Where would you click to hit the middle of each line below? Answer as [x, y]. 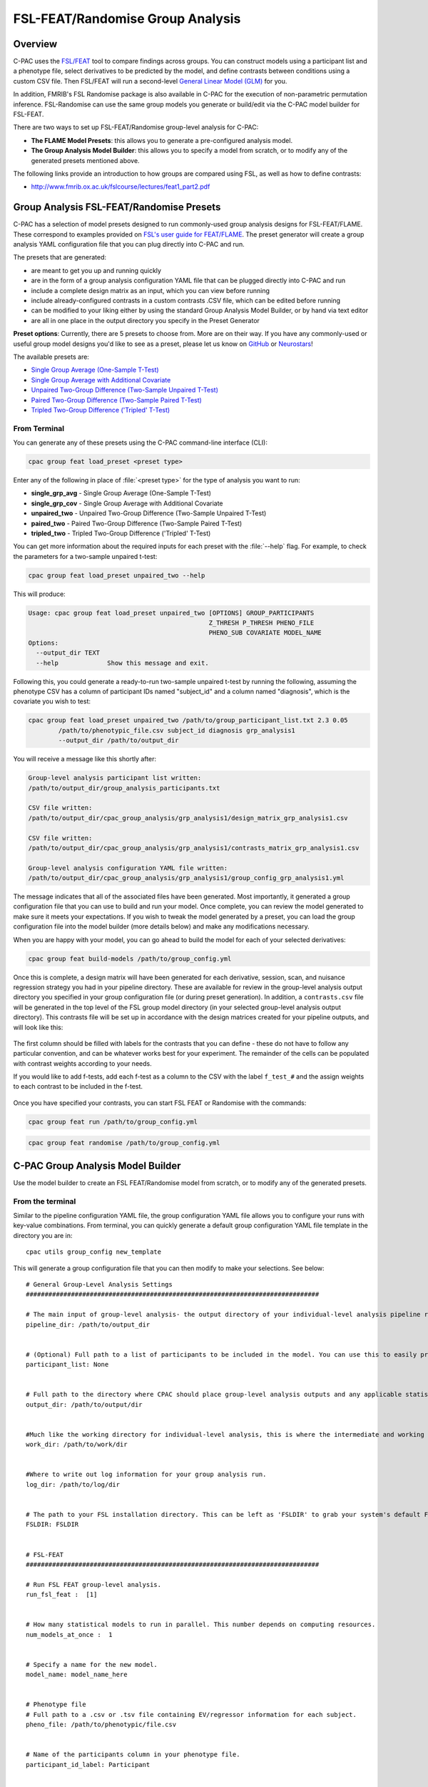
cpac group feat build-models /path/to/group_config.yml [130, 959]
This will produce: [39, 594]
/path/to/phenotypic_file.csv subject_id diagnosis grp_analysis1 [177, 730]
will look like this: [38, 1027]
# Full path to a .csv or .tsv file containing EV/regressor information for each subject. [191, 1714]
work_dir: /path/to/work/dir [77, 1445]
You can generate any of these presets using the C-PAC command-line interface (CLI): [140, 442]
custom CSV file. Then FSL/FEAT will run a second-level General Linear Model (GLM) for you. [150, 81]
